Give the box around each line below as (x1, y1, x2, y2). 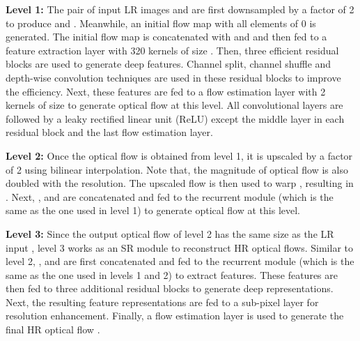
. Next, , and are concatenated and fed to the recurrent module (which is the (6, 189, 334, 204)
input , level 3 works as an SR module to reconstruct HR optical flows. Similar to (6, 240, 353, 255)
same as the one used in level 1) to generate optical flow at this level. (6, 203, 300, 218)
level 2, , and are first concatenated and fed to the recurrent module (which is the (6, 254, 354, 268)
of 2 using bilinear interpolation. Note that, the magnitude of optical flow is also (6, 162, 348, 176)
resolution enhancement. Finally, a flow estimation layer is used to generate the (6, 308, 344, 323)
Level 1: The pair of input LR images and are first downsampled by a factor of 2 (6, 2, 354, 16)
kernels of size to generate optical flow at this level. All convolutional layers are (6, 98, 343, 112)
